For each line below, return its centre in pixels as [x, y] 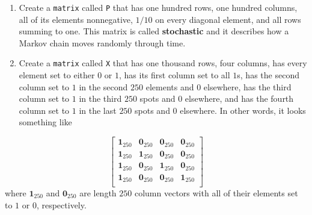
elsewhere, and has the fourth [239, 98]
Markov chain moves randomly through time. [102, 42]
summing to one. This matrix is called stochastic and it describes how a [154, 31]
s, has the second [268, 75]
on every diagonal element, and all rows [228, 19]
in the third [100, 98]
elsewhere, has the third [247, 86]
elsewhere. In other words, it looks [243, 110]
